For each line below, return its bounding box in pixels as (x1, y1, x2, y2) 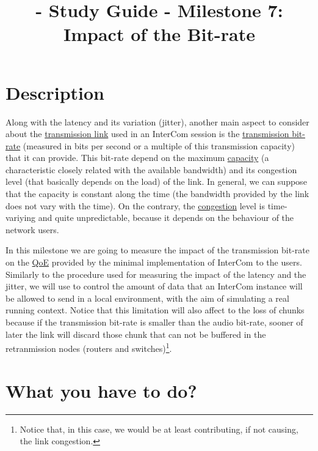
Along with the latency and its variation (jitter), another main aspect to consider (5, 115, 309, 128)
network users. (5, 223, 59, 236)
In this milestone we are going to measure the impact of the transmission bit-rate (5, 244, 309, 256)
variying (5, 211, 36, 224)
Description (5, 80, 105, 105)
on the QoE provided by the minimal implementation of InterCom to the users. (5, 256, 302, 269)
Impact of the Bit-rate (63, 21, 255, 47)
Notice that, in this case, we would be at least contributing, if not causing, (20, 422, 298, 435)
